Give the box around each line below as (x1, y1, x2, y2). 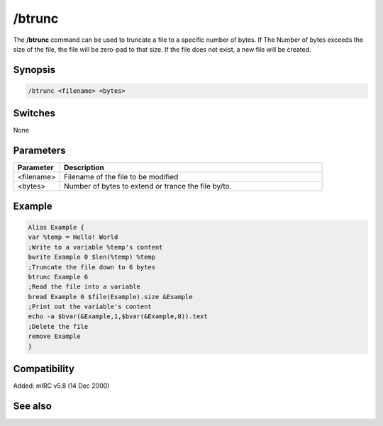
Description (64, 163, 104, 173)
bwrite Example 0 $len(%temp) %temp (28, 253, 156, 262)
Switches (13, 107, 56, 120)
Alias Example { (28, 223, 85, 231)
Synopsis (13, 64, 56, 76)
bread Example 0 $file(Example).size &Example (28, 293, 193, 301)
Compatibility (13, 363, 74, 375)
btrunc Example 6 (28, 273, 89, 281)
